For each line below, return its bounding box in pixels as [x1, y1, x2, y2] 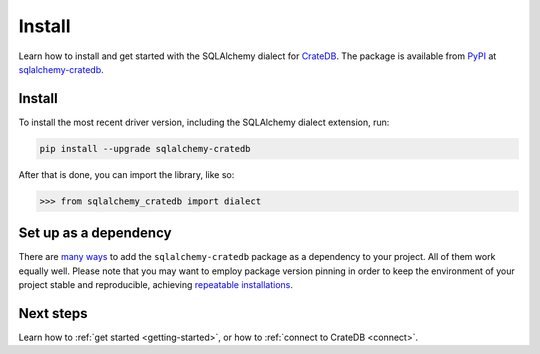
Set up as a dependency [18, 225, 172, 242]
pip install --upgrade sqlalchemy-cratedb [39, 143, 251, 154]
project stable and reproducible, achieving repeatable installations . [18, 279, 294, 291]
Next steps [18, 305, 88, 322]
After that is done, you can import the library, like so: [18, 168, 235, 180]
